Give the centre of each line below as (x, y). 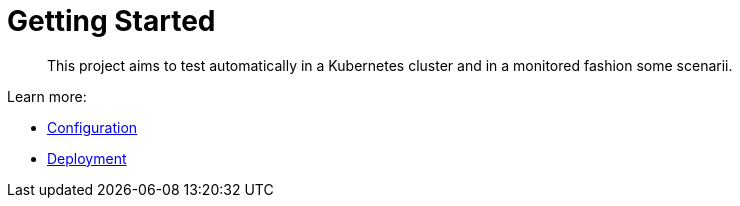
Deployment (87, 158)
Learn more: (47, 96)
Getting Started (111, 21)
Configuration (92, 127)
